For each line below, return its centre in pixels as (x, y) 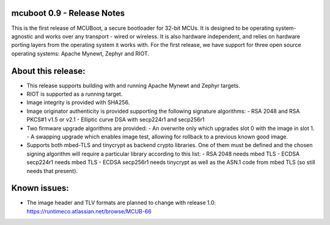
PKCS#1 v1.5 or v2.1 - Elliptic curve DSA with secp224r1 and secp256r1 (116, 120)
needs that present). (52, 171)
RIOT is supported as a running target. (75, 94)
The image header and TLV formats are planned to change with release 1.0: (121, 203)
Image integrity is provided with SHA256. (78, 102)
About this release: (48, 71)
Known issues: (40, 188)
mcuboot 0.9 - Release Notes (68, 13)
